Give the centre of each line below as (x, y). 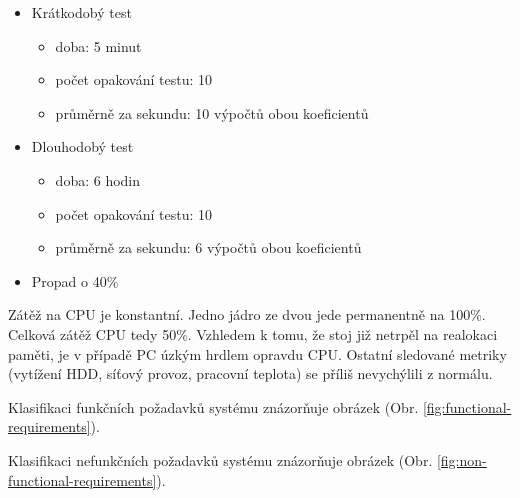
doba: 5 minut (98, 45)
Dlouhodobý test (82, 146)
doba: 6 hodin (98, 179)
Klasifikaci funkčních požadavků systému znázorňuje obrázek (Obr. (213, 406)
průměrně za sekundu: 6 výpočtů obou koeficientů (208, 247)
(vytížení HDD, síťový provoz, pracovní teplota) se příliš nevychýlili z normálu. (250, 373)
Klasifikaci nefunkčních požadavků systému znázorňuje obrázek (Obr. (220, 459)
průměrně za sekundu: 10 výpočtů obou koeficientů (212, 112)
